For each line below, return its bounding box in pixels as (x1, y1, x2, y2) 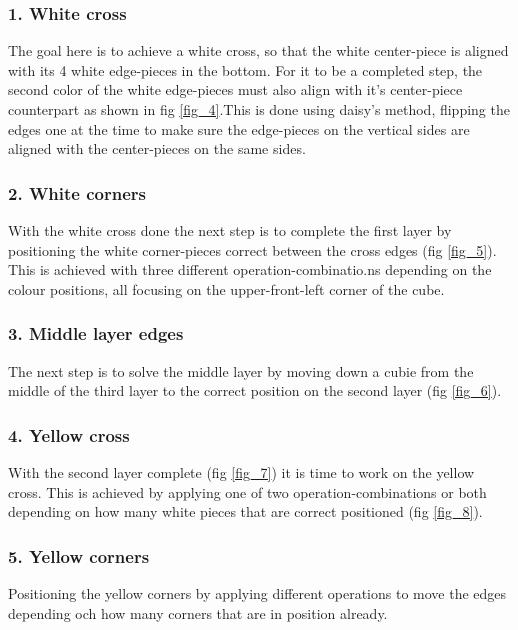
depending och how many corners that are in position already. (8, 602, 388, 623)
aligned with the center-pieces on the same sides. (8, 138, 306, 159)
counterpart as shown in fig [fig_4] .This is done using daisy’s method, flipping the (8, 99, 510, 119)
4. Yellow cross (8, 422, 130, 447)
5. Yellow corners (8, 543, 150, 568)
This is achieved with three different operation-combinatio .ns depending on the (8, 259, 492, 280)
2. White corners (8, 180, 146, 205)
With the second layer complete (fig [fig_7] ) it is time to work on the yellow (8, 462, 475, 482)
